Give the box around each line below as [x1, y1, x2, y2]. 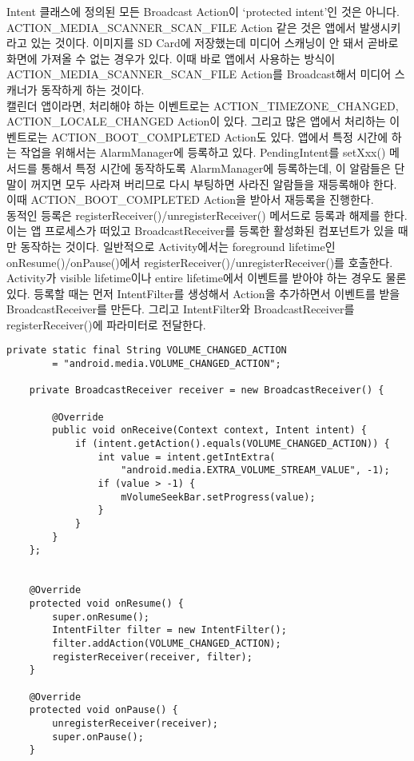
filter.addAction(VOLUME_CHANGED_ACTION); [52, 637, 281, 649]
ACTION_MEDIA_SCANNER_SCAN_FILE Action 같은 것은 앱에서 [6, 18, 356, 35]
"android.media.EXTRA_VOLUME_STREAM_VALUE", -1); [121, 464, 390, 476]
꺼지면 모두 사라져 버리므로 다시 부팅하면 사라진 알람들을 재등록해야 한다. [30, 175, 397, 192]
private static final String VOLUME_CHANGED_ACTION [6, 345, 287, 357]
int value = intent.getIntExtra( [98, 451, 276, 463]
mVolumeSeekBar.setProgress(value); [121, 491, 316, 503]
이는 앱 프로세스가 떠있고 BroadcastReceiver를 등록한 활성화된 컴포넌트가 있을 [6, 222, 395, 239]
